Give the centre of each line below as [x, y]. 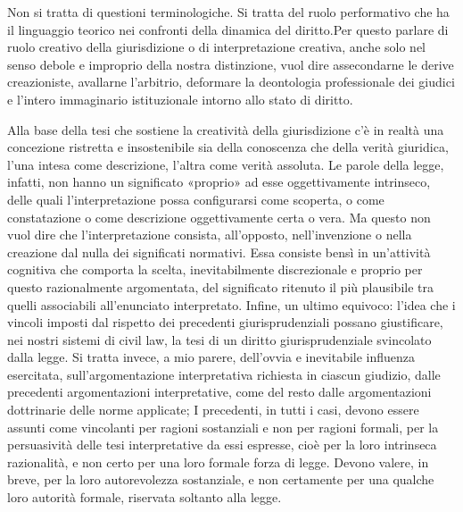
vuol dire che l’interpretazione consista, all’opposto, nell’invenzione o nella [210, 235]
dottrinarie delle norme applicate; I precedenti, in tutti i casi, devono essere [213, 410]
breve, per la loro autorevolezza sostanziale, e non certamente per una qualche [221, 479]
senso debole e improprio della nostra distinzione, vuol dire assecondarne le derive [231, 64]
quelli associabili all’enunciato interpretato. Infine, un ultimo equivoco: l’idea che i [231, 304]
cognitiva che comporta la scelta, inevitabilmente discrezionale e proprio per [215, 269]
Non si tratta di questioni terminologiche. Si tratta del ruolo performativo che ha [228, 12]
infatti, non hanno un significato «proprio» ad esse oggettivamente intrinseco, [219, 182]
